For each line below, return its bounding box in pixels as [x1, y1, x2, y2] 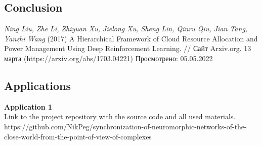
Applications [4, 77, 71, 93]
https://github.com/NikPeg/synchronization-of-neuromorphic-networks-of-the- [4, 121, 247, 131]
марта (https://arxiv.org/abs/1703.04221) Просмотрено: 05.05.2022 [4, 53, 213, 63]
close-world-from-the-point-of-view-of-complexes [4, 131, 152, 141]
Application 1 [4, 101, 53, 112]
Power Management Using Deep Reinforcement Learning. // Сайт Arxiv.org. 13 [4, 43, 251, 54]
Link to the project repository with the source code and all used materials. [4, 111, 236, 122]
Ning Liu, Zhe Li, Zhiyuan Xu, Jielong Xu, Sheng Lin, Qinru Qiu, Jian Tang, [4, 23, 248, 34]
